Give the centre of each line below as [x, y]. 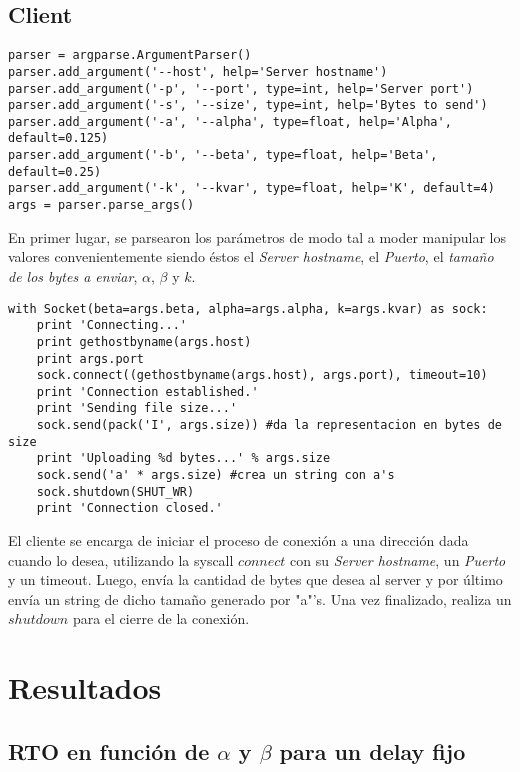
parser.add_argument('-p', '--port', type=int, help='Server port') [241, 88]
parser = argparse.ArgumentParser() [130, 55]
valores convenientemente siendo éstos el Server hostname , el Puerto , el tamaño [251, 256]
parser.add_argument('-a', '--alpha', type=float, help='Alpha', [230, 121]
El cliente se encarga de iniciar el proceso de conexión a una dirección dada [238, 540]
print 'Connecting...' [111, 325]
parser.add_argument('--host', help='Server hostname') [198, 71]
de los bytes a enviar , [73, 275]
